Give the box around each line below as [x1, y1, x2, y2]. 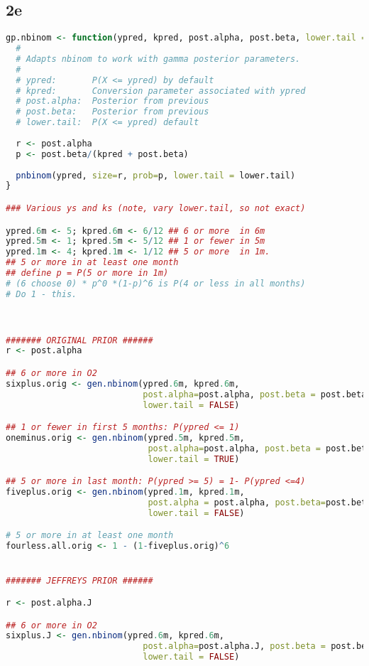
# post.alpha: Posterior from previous [16, 96, 209, 107]
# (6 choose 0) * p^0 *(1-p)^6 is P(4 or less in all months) [6, 278, 306, 289]
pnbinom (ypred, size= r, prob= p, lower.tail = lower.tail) [16, 170, 296, 181]
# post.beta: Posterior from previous [16, 107, 209, 117]
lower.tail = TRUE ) [148, 453, 240, 464]
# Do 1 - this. [6, 289, 77, 299]
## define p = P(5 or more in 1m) [6, 268, 169, 279]
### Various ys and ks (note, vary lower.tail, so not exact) [6, 203, 306, 213]
